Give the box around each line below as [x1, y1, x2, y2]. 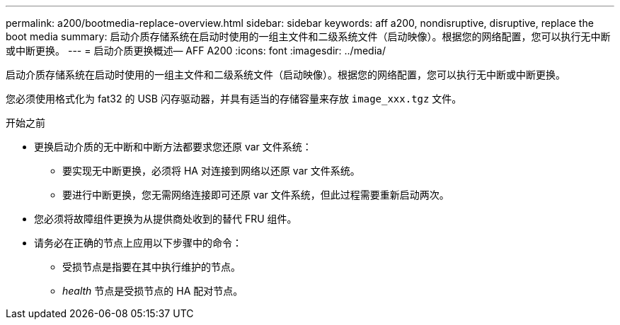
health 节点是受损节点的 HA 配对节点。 [62, 285, 243, 297]
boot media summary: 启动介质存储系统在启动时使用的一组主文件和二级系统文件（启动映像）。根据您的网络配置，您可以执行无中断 [6, 30, 611, 42]
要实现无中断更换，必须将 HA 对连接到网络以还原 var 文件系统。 [62, 165, 360, 177]
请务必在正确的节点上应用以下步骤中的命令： [34, 237, 242, 249]
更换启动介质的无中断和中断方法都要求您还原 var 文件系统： [34, 141, 312, 153]
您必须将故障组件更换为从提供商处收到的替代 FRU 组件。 [34, 213, 297, 225]
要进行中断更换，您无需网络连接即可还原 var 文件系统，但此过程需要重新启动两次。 [62, 189, 449, 201]
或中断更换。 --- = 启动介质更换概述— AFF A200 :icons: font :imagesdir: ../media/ [6, 45, 386, 57]
